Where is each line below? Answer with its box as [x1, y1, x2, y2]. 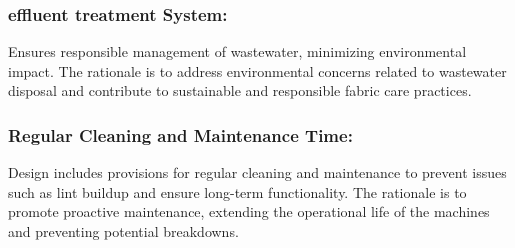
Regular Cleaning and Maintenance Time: [8, 122, 353, 147]
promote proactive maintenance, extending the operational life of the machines [8, 201, 490, 222]
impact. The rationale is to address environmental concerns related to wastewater [8, 60, 507, 81]
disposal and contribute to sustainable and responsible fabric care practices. [8, 80, 472, 101]
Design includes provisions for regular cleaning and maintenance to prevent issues [8, 162, 507, 183]
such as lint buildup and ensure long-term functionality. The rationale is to [8, 181, 467, 202]
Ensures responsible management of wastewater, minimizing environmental [8, 41, 467, 62]
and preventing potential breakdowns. [8, 221, 239, 241]
